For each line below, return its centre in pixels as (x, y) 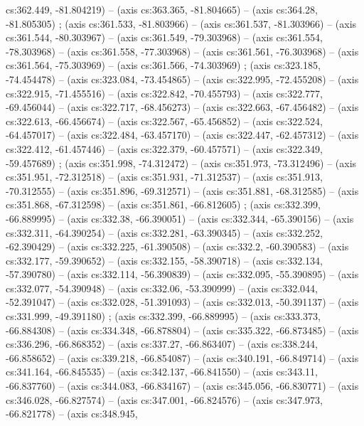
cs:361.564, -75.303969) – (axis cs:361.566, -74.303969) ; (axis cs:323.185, (163, 65)
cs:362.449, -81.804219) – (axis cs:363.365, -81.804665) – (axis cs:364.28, (162, 9)
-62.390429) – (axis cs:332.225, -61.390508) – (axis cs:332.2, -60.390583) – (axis (177, 246)
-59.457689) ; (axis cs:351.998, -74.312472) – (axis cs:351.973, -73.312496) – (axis (181, 163)
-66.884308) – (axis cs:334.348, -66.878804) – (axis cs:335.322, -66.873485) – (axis (182, 330)
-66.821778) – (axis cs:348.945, (72, 414)
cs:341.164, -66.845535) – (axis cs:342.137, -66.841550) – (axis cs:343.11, (162, 372)
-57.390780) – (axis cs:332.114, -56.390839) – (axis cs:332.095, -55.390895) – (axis (182, 274)
